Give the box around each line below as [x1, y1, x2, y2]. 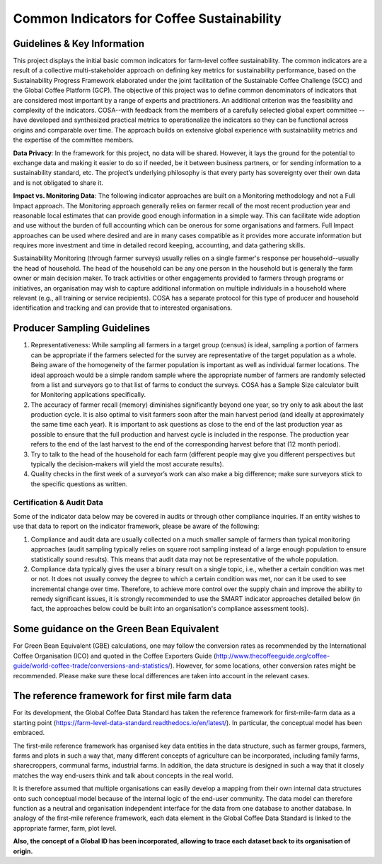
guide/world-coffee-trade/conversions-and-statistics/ [13, 661, 171, 670]
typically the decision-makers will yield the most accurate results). [30, 460, 224, 469]
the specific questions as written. [30, 479, 128, 488]
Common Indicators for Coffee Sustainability [13, 11, 282, 26]
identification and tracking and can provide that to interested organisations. [13, 303, 233, 312]
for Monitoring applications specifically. [30, 391, 146, 399]
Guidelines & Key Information [13, 38, 145, 50]
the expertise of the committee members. [13, 135, 134, 145]
